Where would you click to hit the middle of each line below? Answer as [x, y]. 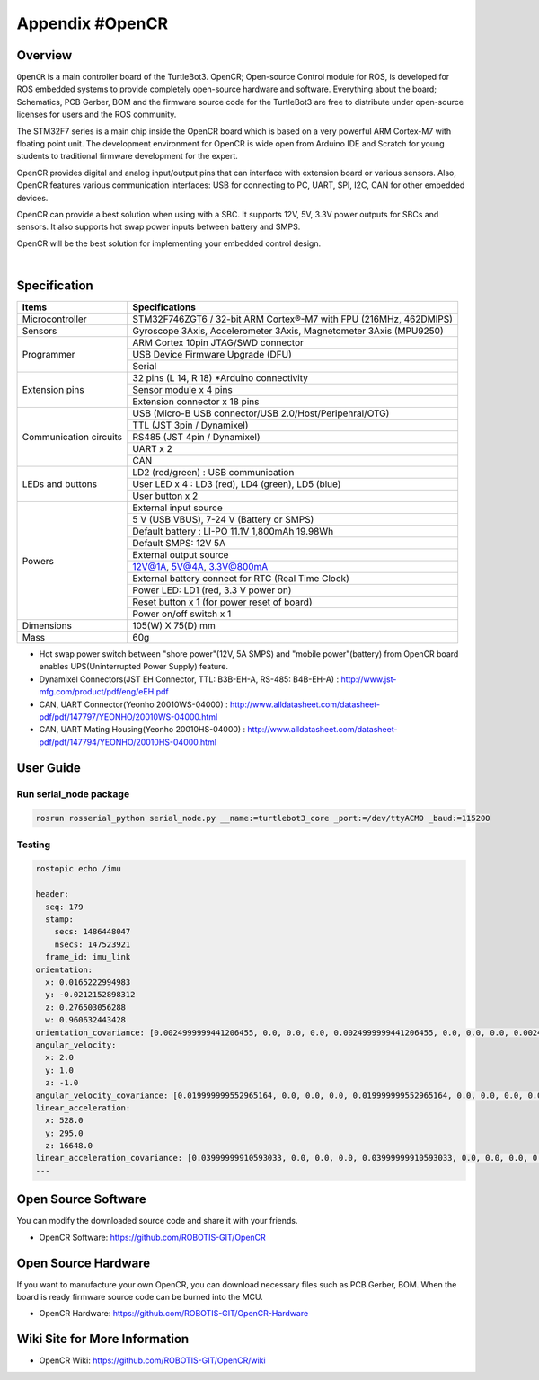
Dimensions [47, 626]
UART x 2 [152, 449]
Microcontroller [54, 319]
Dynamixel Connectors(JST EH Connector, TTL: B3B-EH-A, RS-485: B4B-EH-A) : [189, 679]
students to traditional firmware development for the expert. [127, 156]
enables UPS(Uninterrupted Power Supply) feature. [134, 667]
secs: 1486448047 [93, 932]
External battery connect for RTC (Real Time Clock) [241, 579]
